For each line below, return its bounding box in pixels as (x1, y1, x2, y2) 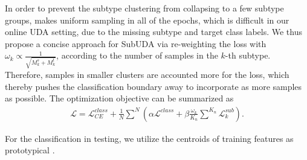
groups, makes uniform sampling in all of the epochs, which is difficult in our (5, 13, 289, 26)
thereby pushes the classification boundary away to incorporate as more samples (5, 80, 302, 92)
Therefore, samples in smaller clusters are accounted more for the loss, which (5, 68, 289, 81)
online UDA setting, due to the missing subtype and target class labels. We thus (5, 25, 302, 38)
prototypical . (5, 144, 55, 156)
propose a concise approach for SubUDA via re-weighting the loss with (5, 37, 267, 50)
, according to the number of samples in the (56, 49, 218, 62)
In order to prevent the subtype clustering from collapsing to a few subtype (5, 2, 284, 14)
